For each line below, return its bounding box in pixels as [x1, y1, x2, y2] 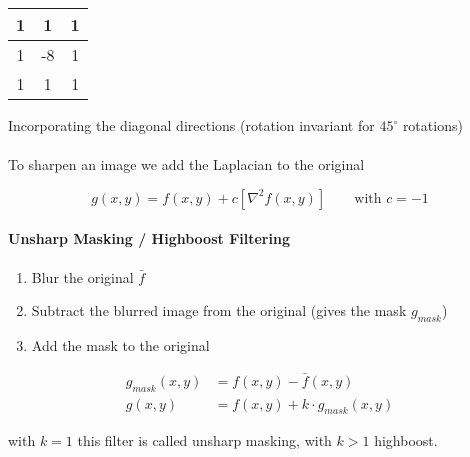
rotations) [402, 115, 463, 135]
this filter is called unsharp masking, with [77, 430, 332, 451]
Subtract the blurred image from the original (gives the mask [31, 300, 407, 321]
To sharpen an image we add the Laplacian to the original [8, 154, 365, 175]
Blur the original [31, 266, 134, 287]
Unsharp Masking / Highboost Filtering [8, 228, 290, 249]
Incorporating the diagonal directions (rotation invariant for [8, 115, 375, 135]
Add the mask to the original [31, 334, 210, 355]
